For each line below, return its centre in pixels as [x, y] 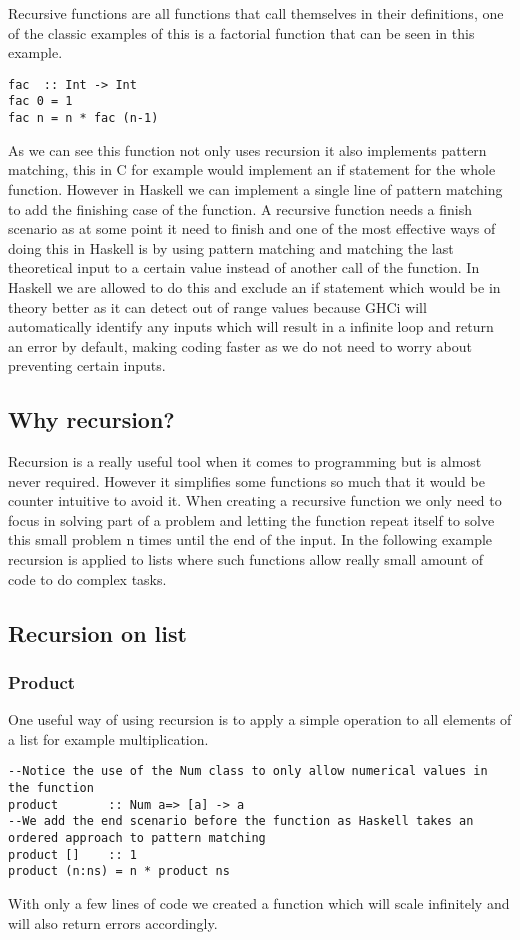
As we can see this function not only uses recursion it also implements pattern [247, 149]
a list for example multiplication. [108, 738]
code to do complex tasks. [87, 578]
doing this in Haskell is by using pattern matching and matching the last [231, 247]
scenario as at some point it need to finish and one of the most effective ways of [252, 228]
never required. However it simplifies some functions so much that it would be [246, 480]
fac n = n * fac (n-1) [83, 118]
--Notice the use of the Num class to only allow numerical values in [248, 771]
